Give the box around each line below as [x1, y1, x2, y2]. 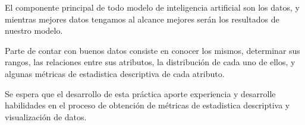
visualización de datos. [5, 110, 87, 123]
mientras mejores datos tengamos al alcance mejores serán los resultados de [5, 12, 279, 25]
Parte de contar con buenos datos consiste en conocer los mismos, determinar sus [5, 44, 300, 56]
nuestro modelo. [5, 24, 63, 37]
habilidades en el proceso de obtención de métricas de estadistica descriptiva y [5, 99, 290, 111]
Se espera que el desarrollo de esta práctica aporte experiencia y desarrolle [5, 87, 276, 100]
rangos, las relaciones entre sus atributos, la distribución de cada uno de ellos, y [5, 56, 295, 68]
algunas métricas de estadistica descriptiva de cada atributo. [5, 67, 225, 79]
